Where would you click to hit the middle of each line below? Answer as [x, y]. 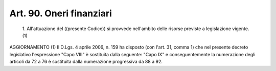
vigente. [241, 29]
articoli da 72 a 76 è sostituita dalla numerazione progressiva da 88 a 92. [86, 62]
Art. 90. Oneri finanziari [61, 13]
